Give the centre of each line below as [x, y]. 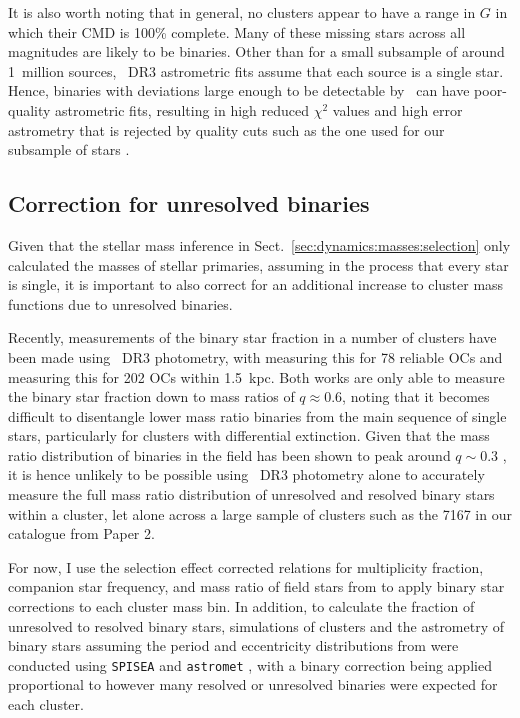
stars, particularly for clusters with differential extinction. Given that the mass [249, 435]
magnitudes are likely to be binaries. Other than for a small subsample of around [256, 51]
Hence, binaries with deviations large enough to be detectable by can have [239, 90]
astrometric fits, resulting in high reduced [182, 109]
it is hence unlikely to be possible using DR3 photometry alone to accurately [246, 474]
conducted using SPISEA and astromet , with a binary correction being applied [250, 664]
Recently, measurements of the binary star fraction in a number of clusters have [252, 337]
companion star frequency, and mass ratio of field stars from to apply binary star [256, 586]
